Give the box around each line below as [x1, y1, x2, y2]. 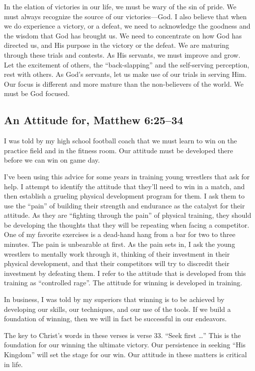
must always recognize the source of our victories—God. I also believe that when [4, 11, 247, 21]
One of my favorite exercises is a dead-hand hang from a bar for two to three [4, 229, 235, 239]
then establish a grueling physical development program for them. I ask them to [4, 191, 245, 201]
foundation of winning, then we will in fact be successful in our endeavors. [4, 313, 227, 324]
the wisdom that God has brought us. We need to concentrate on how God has [4, 30, 242, 40]
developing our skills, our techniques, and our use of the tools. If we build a [4, 304, 231, 314]
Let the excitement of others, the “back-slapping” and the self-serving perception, [4, 59, 250, 69]
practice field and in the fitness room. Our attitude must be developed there [4, 145, 233, 155]
